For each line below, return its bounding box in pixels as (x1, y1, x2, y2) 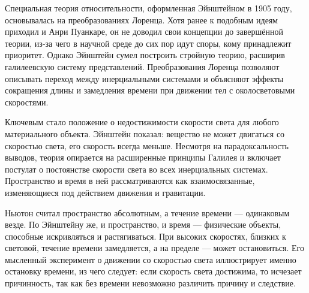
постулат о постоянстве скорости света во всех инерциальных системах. (5, 162, 268, 175)
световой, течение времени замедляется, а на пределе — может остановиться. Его (5, 241, 304, 254)
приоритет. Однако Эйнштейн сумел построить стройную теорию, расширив (5, 49, 285, 61)
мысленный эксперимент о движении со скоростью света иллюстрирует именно (5, 253, 296, 265)
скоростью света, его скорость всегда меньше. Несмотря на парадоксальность (5, 139, 289, 152)
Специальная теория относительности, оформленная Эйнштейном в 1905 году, (5, 2, 292, 14)
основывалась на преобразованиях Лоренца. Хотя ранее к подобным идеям (5, 13, 278, 26)
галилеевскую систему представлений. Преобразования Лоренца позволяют (5, 60, 280, 73)
